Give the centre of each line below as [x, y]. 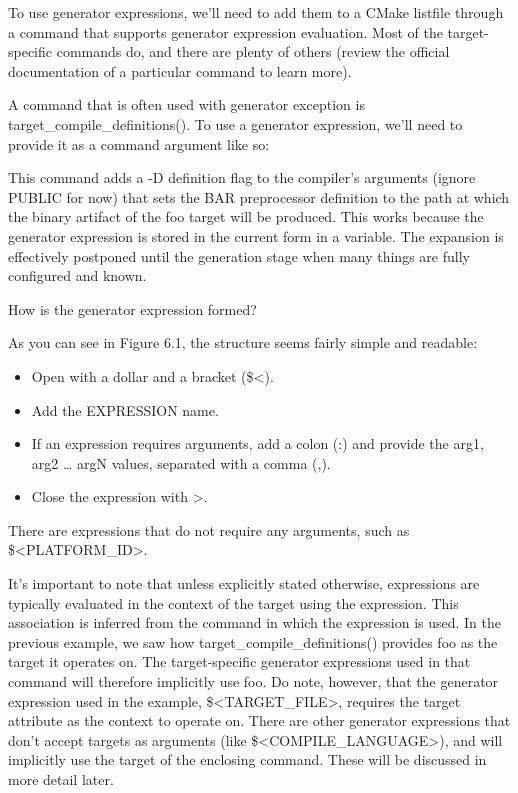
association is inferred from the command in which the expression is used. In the [255, 622]
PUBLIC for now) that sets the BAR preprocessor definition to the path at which [259, 196]
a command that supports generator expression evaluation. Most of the [225, 31]
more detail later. [61, 779]
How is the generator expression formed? [132, 308]
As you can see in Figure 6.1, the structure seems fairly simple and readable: [243, 342]
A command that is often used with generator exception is [186, 104]
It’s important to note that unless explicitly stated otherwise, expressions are [244, 583]
